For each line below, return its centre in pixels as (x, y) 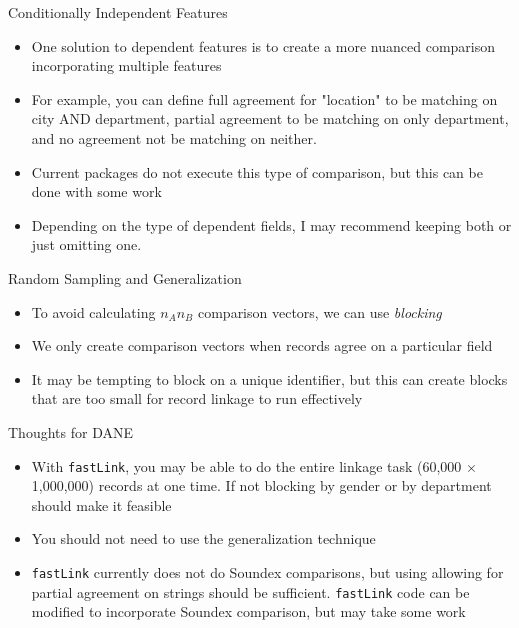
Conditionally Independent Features (118, 12)
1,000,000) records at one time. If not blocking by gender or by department (261, 485)
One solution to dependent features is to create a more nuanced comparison (263, 45)
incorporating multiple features (126, 65)
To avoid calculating (93, 311)
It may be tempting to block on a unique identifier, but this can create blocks (269, 378)
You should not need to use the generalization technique (203, 538)
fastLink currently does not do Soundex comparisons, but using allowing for (267, 571)
